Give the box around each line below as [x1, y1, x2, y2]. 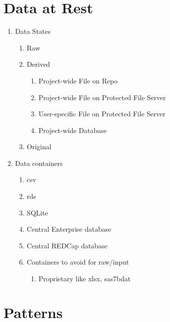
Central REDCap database [27, 240, 108, 250]
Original [27, 141, 52, 152]
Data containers [15, 158, 63, 168]
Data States [15, 26, 51, 36]
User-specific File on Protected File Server [38, 108, 166, 119]
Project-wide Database [38, 125, 107, 135]
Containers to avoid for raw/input [27, 257, 129, 267]
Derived [27, 59, 50, 69]
